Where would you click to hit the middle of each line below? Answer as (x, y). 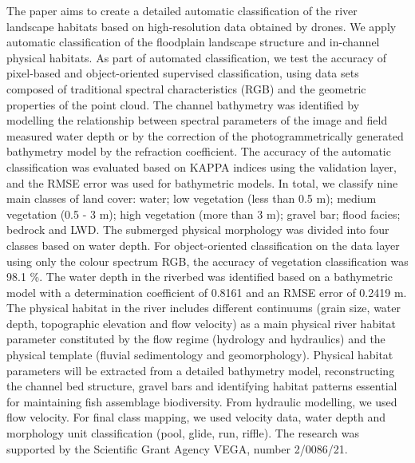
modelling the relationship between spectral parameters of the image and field (197, 120)
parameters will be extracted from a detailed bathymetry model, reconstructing (201, 370)
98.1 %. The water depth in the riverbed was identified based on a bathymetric (200, 277)
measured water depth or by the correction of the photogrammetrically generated (205, 135)
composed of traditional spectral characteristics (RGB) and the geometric (186, 88)
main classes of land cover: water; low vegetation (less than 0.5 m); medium (192, 198)
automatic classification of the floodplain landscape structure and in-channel (193, 42)
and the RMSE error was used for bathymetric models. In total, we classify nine (202, 182)
